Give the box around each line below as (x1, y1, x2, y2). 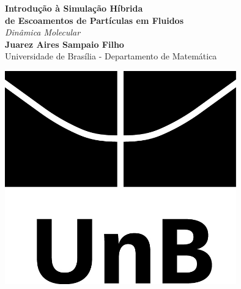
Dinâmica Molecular (5, 26, 81, 39)
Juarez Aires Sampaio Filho (5, 37, 124, 50)
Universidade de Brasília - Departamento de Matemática (5, 50, 217, 62)
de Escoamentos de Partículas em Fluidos (5, 13, 184, 26)
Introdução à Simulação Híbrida (5, 2, 143, 14)
